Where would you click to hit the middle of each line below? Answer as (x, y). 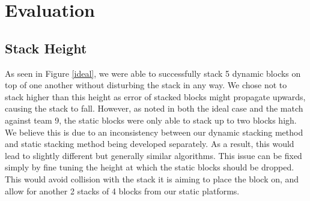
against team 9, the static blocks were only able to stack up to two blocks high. (151, 120)
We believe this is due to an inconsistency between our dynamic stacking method (154, 132)
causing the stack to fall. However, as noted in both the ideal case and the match (154, 108)
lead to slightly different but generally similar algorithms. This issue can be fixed (153, 155)
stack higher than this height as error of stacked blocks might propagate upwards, (155, 96)
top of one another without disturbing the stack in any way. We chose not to (146, 85)
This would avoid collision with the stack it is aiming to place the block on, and (152, 178)
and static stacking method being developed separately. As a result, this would (150, 144)
